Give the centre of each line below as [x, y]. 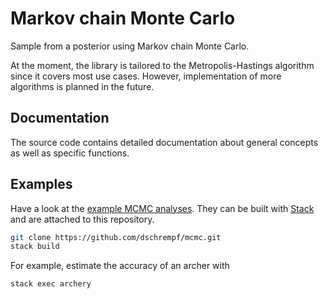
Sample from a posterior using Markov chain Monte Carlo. [130, 46]
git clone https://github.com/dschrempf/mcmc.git [116, 237]
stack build [35, 247]
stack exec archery [51, 284]
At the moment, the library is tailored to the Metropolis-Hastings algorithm [162, 65]
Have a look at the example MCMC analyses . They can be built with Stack [162, 208]
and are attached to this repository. [82, 219]
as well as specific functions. [70, 153]
